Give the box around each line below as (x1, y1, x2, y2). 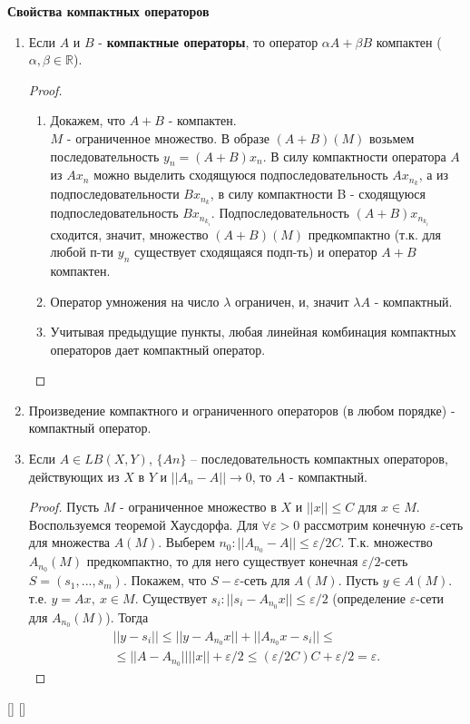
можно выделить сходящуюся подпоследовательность (93, 165, 388, 184)
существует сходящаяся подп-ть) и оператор (133, 242, 377, 261)
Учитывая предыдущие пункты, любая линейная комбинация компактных (50, 322, 456, 341)
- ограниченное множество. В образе (66, 128, 269, 147)
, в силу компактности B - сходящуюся (210, 184, 426, 203)
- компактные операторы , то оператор (98, 32, 318, 51)
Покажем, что (131, 571, 207, 590)
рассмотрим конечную (303, 514, 426, 533)
